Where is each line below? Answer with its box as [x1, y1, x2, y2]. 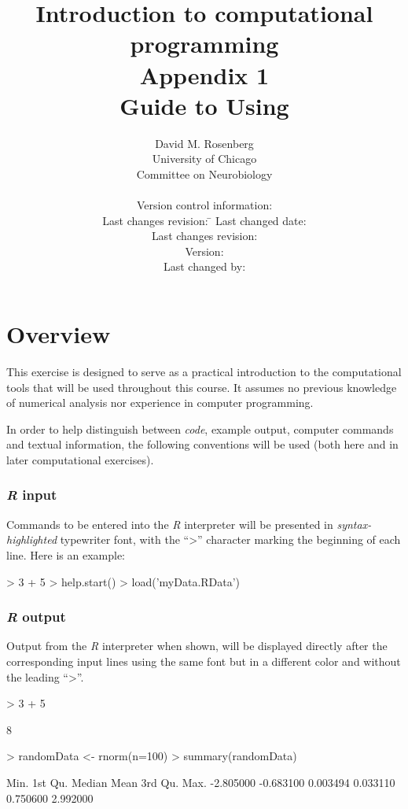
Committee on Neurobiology [136, 165, 273, 182]
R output [6, 607, 66, 626]
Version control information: [136, 197, 273, 213]
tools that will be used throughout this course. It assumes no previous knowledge [6, 379, 397, 395]
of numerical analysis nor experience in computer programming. [6, 394, 314, 411]
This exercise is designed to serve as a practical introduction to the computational [6, 363, 402, 379]
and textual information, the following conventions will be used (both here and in [6, 436, 399, 453]
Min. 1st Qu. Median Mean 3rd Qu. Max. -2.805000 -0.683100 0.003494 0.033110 [6, 774, 395, 790]
